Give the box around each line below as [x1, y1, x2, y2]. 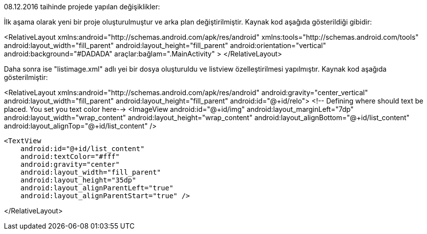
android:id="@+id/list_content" [20, 145, 145, 153]
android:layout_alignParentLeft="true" [20, 184, 174, 192]
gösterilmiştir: [4, 73, 48, 81]
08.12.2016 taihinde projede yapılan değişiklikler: [4, 2, 160, 11]
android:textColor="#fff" [20, 153, 120, 160]
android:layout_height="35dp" [20, 176, 136, 184]
